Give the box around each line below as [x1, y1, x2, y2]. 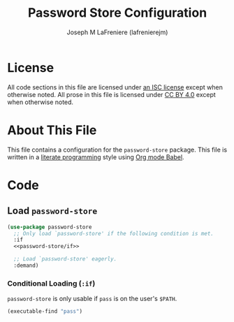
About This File [7, 122, 97, 138]
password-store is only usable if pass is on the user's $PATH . [7, 295, 177, 303]
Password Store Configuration [27, 5, 207, 21]
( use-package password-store [7, 224, 92, 230]
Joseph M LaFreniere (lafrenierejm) [66, 28, 168, 36]
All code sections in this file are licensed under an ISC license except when [7, 82, 224, 92]
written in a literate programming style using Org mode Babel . [7, 152, 184, 161]
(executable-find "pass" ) [7, 308, 82, 315]
